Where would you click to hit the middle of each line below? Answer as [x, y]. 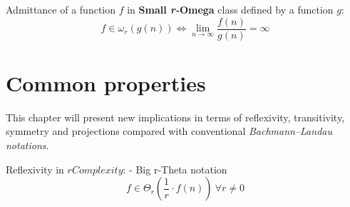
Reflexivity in [35, 169]
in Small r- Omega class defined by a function [230, 9]
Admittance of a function [61, 9]
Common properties [106, 82]
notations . [27, 145]
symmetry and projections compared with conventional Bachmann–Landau [169, 131]
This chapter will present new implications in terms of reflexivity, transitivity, [175, 117]
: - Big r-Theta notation [175, 169]
